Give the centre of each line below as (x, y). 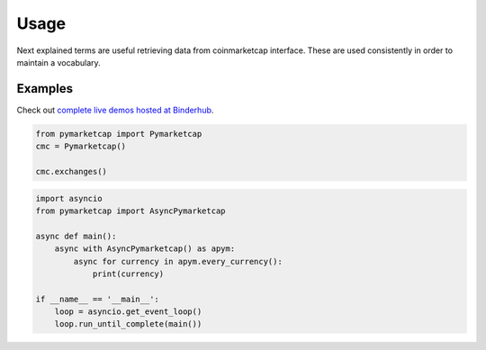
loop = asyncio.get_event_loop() (128, 312)
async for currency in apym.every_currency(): (178, 261)
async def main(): (76, 236)
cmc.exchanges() (72, 171)
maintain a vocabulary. (58, 62)
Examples (45, 89)
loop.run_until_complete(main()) (128, 324)
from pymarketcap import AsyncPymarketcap (130, 211)
